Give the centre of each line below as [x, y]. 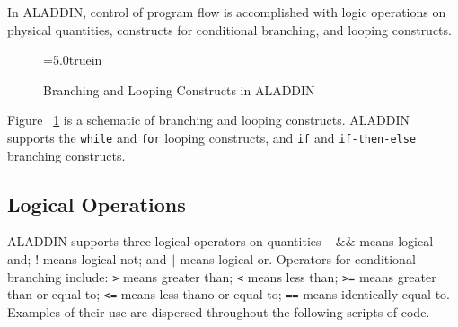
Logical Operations [97, 203]
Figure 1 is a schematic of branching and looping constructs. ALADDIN [209, 120]
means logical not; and [105, 259]
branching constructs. [66, 155]
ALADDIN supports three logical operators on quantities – [170, 241]
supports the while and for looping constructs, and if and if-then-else [212, 137]
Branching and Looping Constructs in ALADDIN [179, 89]
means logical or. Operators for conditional [298, 259]
